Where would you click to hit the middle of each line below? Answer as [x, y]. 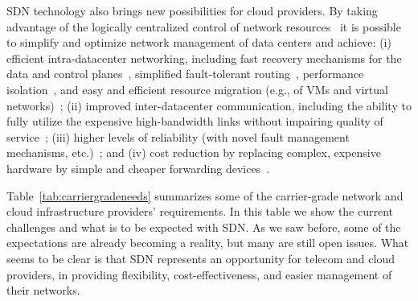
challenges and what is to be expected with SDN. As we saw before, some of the [204, 227]
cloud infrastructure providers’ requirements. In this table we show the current [200, 211]
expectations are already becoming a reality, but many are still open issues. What [208, 243]
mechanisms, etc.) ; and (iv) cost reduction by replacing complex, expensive [194, 153]
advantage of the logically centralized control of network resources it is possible [204, 26]
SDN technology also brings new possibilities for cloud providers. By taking [192, 10]
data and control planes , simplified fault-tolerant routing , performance [185, 74]
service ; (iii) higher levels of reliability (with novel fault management [178, 136]
